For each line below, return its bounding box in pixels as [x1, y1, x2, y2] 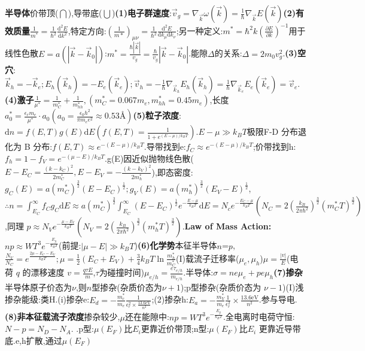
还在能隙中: [124, 310, 169, 323]
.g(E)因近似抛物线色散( [105, 152, 194, 164]
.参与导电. [258, 293, 297, 305]
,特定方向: [68, 24, 107, 37]
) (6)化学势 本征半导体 [134, 239, 217, 252]
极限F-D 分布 [247, 125, 298, 138]
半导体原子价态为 [5, 280, 72, 293]
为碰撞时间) [99, 266, 145, 279]
